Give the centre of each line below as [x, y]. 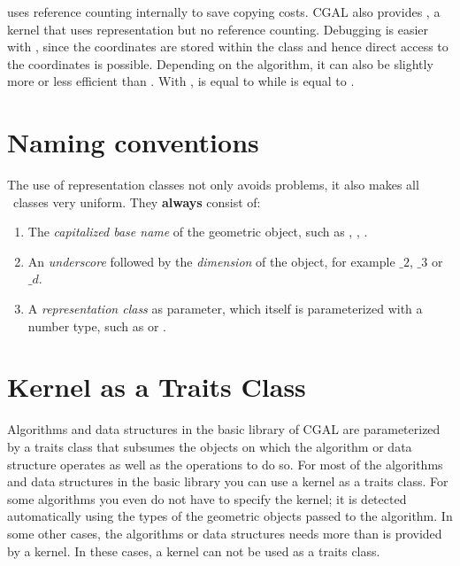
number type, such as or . [97, 326]
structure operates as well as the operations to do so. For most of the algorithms [225, 464]
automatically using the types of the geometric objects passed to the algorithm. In [230, 516]
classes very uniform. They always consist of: [137, 202]
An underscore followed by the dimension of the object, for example [211, 261]
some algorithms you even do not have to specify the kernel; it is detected [207, 498]
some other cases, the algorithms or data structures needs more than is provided [225, 533]
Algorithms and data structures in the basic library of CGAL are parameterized [224, 429]
